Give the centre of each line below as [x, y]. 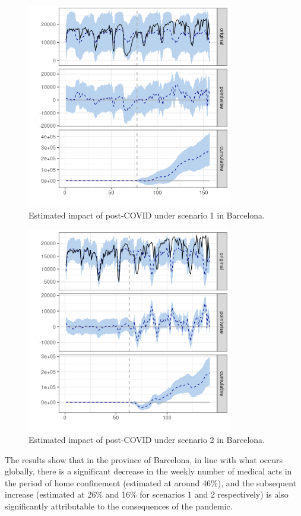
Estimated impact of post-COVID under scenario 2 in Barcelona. [147, 440]
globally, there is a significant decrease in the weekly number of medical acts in [148, 471]
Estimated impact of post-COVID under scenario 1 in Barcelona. [147, 215]
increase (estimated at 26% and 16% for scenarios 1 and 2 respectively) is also [147, 494]
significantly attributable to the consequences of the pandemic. [119, 506]
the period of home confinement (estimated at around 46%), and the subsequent [151, 482]
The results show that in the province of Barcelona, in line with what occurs [144, 459]
